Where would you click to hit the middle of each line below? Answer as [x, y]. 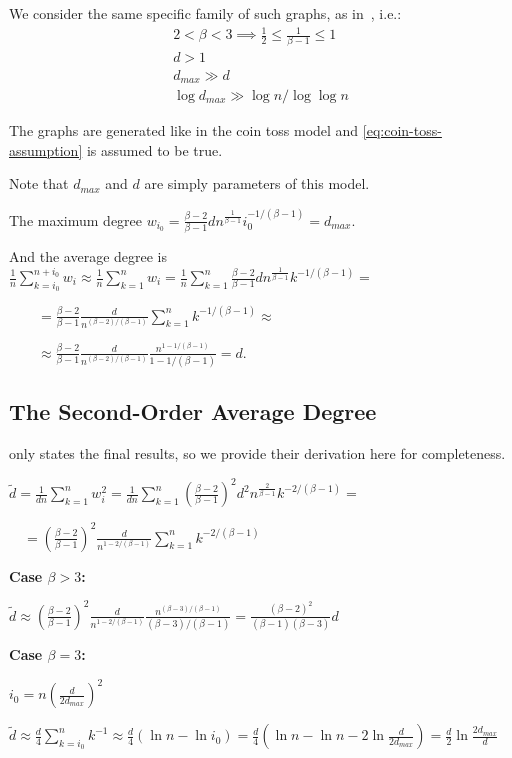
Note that [39, 183]
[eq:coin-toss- [402, 130]
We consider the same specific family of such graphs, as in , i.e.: [205, 13]
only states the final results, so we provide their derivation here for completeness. [257, 453]
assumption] [46, 149]
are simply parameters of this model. [257, 183]
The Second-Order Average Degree [193, 411]
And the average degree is [88, 255]
